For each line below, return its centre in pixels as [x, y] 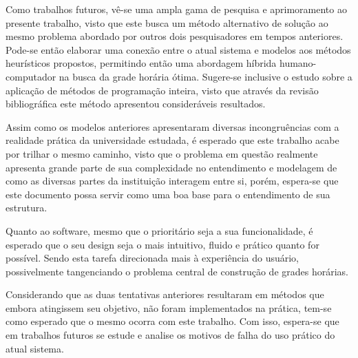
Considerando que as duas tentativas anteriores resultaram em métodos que [165, 294]
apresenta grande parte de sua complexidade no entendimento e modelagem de [171, 167]
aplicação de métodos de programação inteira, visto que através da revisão [162, 90]
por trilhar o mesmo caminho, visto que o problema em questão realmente [162, 153]
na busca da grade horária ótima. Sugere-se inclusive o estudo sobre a [206, 76]
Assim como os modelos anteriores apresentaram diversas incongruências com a [172, 126]
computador [31, 76]
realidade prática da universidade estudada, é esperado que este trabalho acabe [172, 140]
